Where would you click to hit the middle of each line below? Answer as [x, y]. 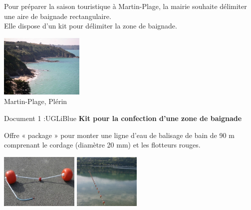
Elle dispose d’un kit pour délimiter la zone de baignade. [91, 26]
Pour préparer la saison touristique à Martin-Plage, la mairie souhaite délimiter [125, 6]
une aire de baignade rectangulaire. [58, 16]
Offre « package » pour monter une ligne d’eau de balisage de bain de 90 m [119, 135]
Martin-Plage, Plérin [36, 101]
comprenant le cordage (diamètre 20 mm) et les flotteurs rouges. [102, 145]
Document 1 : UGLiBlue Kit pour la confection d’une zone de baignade [123, 118]
